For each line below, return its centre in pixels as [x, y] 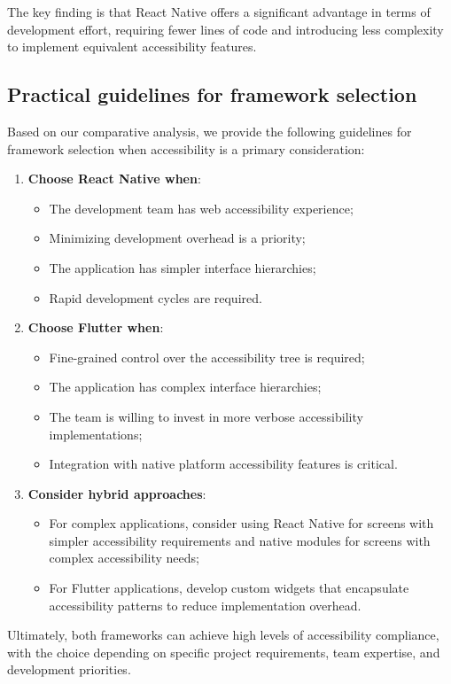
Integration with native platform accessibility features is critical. [223, 464]
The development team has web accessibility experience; [201, 208]
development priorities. [69, 669]
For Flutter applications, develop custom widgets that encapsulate [229, 588]
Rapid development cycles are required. [156, 297]
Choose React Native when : [114, 179]
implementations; [96, 434]
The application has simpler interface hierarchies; [183, 267]
